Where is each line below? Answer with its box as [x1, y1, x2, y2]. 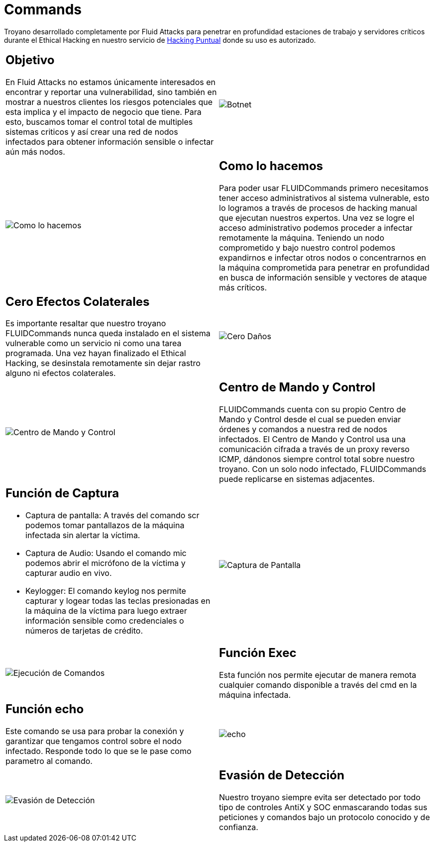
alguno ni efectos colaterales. [5, 368, 116, 378]
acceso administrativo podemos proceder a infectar [219, 222, 413, 233]
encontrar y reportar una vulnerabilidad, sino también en [5, 87, 217, 97]
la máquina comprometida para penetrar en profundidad [219, 262, 430, 273]
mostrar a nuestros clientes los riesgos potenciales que [5, 96, 213, 107]
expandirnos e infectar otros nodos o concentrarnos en [219, 252, 426, 263]
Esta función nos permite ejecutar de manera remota [219, 670, 417, 680]
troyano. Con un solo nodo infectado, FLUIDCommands [219, 464, 427, 474]
